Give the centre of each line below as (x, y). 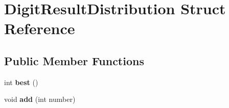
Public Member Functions (74, 60)
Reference (40, 28)
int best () (21, 82)
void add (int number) (40, 99)
